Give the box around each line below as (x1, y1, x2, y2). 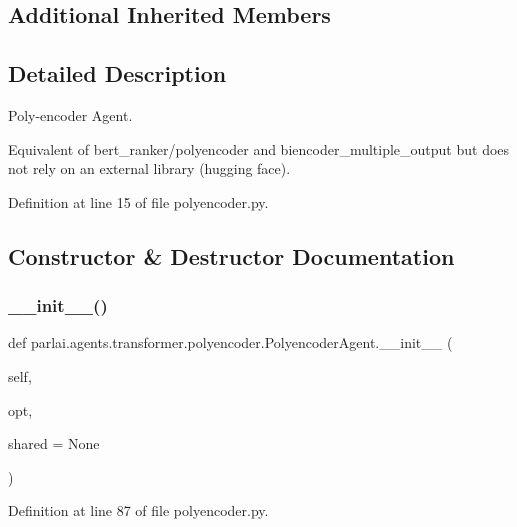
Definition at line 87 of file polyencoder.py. (8, 500, 269, 521)
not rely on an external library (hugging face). (8, 158, 291, 179)
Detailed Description (8, 58, 227, 89)
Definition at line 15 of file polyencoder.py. (8, 191, 269, 212)
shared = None (8, 433, 100, 454)
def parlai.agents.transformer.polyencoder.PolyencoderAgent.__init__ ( (8, 332, 453, 353)
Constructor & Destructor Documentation (8, 240, 455, 271)
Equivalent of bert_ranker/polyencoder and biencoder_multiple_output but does (8, 138, 510, 159)
